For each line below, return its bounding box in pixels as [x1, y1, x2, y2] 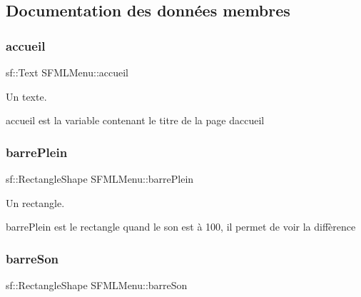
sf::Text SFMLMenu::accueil [6, 65, 128, 79]
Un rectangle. [6, 195, 65, 210]
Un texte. [6, 89, 47, 104]
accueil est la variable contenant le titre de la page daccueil [6, 113, 265, 128]
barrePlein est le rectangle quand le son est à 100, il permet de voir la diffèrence [6, 219, 356, 234]
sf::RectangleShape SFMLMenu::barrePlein [6, 171, 194, 186]
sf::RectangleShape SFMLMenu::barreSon [6, 278, 188, 292]
